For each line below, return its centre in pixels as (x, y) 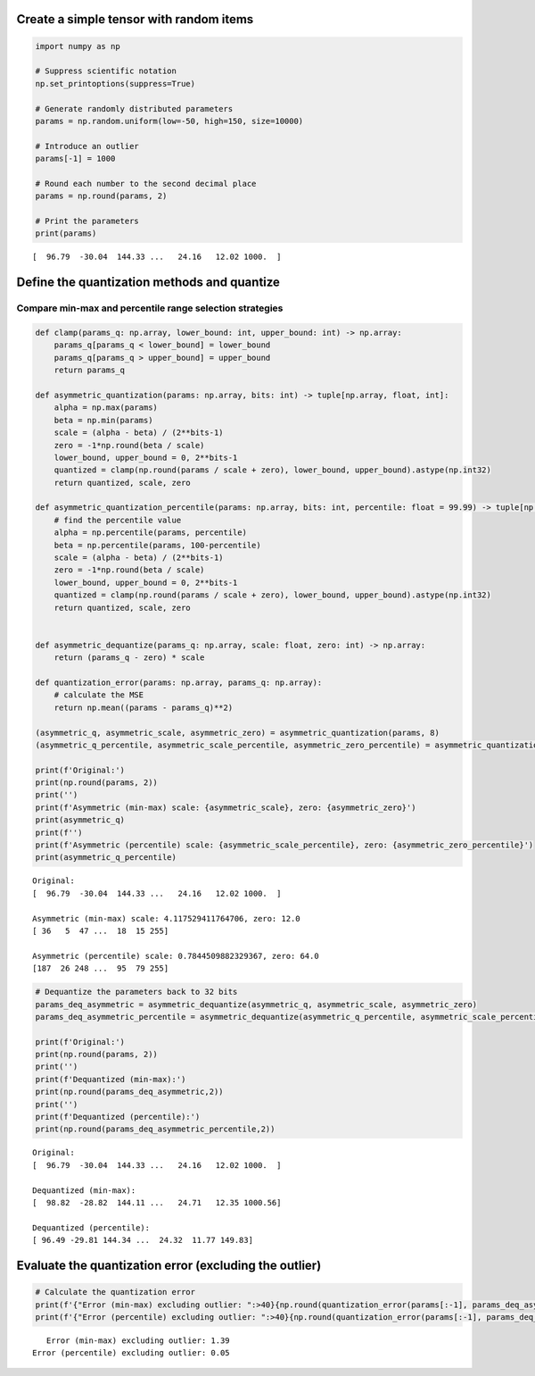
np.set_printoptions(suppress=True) (115, 83)
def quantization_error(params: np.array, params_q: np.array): (179, 682)
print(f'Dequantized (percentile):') (118, 1117)
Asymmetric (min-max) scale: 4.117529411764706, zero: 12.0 (166, 918)
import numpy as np (78, 46)
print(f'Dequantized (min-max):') (111, 1079)
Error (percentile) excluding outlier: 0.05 (132, 1353)
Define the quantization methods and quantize (148, 283)
